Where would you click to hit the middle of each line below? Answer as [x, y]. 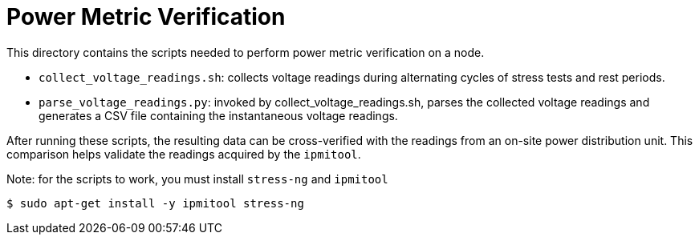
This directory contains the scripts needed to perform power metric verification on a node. [246, 52]
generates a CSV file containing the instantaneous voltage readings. [218, 115]
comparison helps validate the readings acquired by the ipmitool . [184, 154]
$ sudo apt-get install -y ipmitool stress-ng [155, 203]
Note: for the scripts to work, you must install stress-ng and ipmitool [197, 179]
